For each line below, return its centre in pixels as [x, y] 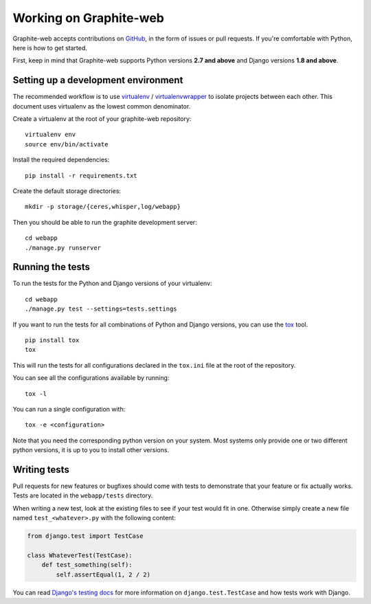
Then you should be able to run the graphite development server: [105, 222]
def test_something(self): [87, 565]
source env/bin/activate [67, 144]
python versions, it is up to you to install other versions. [91, 450]
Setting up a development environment [98, 80]
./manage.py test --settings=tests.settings [101, 309]
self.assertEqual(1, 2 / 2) [103, 574]
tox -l [36, 394]
